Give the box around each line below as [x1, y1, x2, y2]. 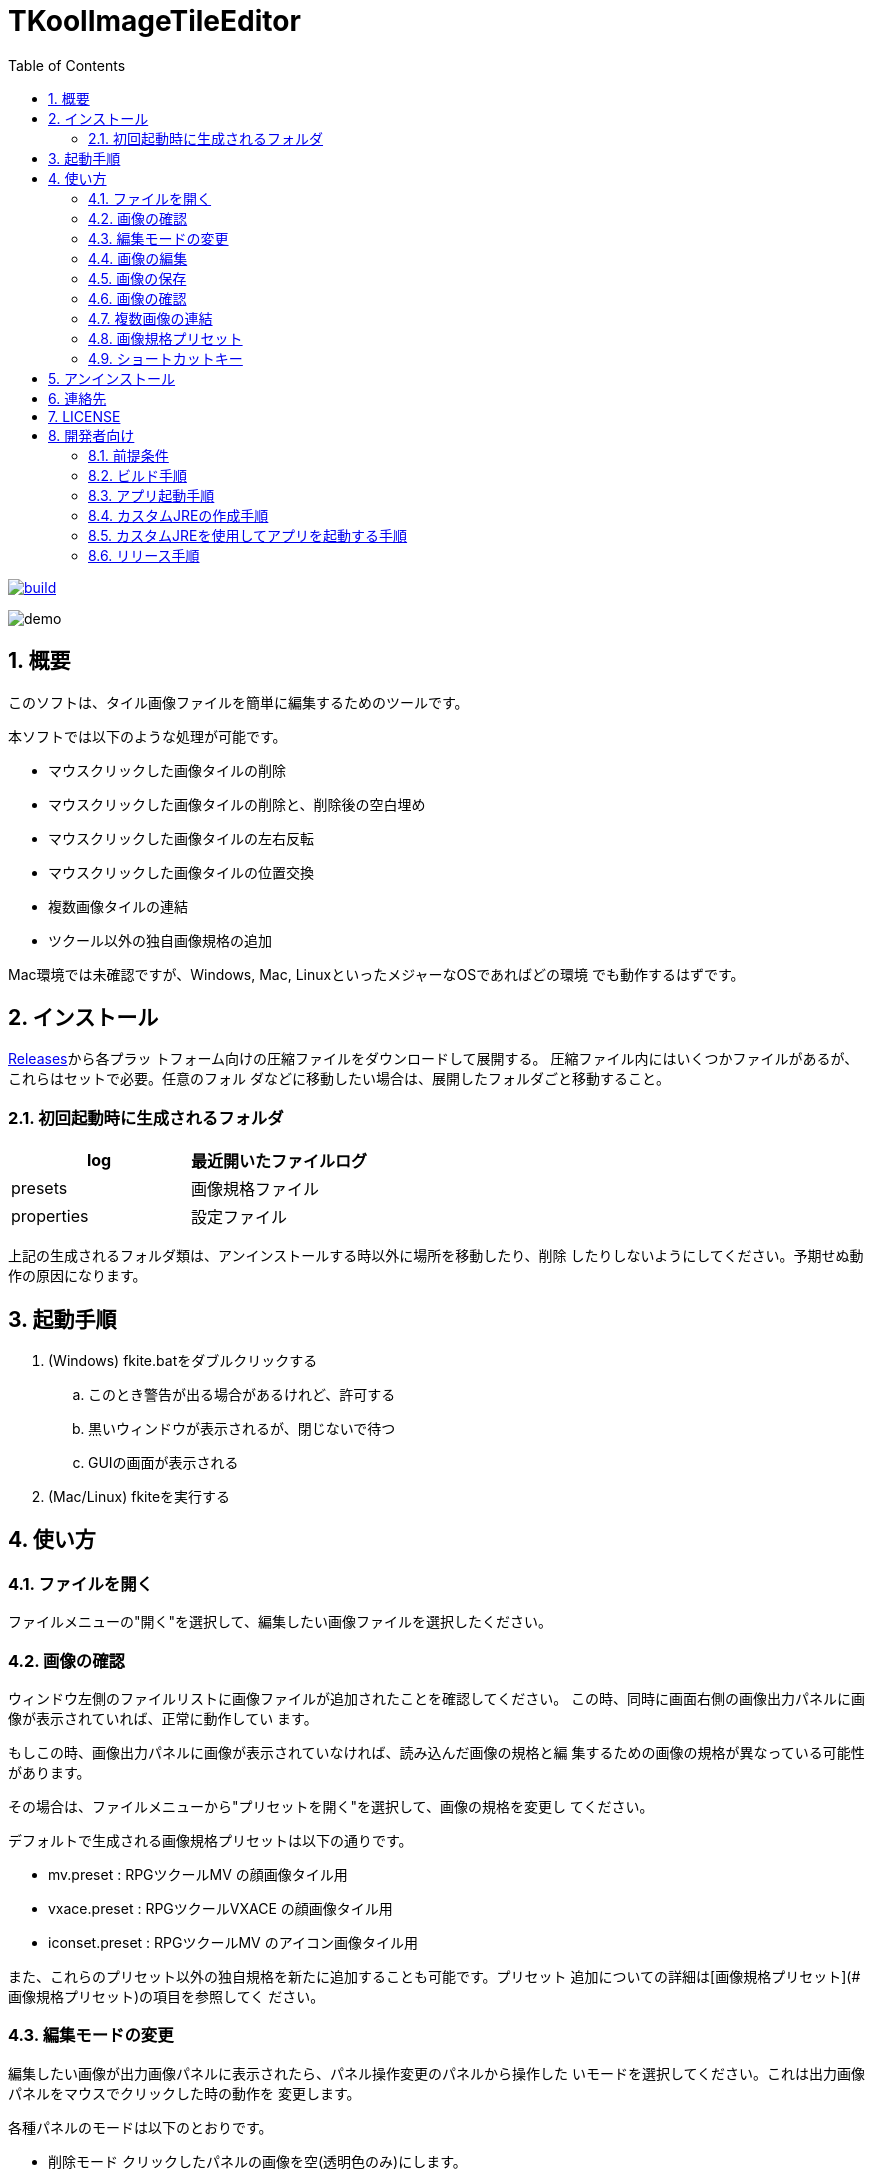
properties [11, 1206, 89, 1227]
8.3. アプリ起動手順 [88, 486, 215, 504]
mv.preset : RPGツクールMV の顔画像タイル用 [48, 1866, 348, 1883]
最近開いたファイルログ [191, 1151, 368, 1172]
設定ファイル [191, 1207, 288, 1228]
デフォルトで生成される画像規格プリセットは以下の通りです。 [8, 1832, 413, 1849]
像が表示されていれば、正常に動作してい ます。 [8, 1710, 318, 1727]
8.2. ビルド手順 [88, 466, 187, 484]
